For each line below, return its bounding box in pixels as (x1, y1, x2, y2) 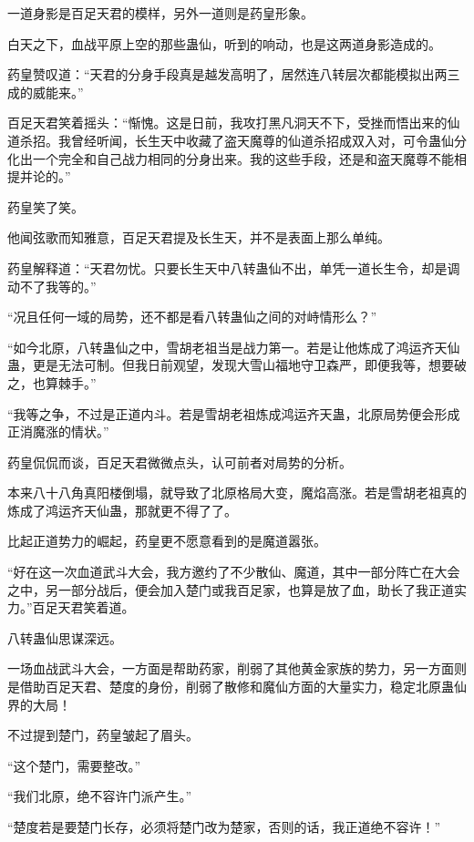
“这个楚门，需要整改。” (7, 755, 141, 775)
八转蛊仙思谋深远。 (7, 628, 122, 647)
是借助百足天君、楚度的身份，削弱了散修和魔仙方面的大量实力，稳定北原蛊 (7, 677, 454, 696)
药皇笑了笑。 (7, 197, 84, 216)
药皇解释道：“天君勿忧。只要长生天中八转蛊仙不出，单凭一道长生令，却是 (7, 258, 448, 277)
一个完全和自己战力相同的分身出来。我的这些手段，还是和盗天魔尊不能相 (32, 149, 467, 168)
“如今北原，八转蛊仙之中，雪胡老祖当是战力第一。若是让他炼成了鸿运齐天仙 (7, 337, 460, 356)
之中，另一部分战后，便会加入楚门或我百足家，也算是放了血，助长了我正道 (7, 580, 454, 599)
